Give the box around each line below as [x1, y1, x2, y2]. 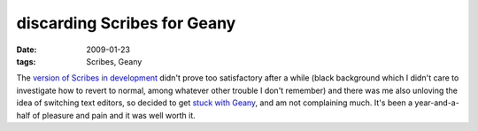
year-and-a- [414, 97, 459, 108]
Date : [16, 44, 37, 55]
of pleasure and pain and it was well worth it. [32, 110, 197, 120]
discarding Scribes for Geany [16, 13, 236, 33]
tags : [16, 56, 36, 66]
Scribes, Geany [86, 56, 143, 66]
